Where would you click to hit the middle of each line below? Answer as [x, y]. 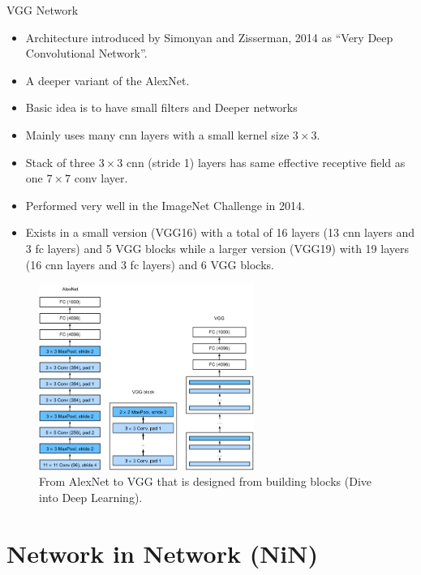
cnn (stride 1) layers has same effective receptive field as [266, 162]
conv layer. [101, 178]
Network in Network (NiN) [162, 553]
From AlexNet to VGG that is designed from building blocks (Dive [206, 481]
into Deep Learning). [91, 498]
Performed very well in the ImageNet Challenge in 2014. [165, 205]
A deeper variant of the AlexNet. [107, 80]
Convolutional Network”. [86, 53]
